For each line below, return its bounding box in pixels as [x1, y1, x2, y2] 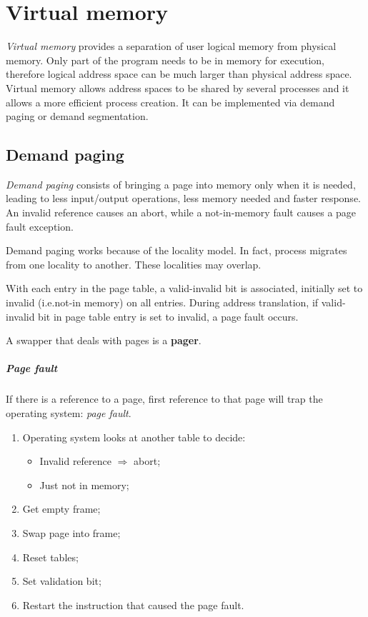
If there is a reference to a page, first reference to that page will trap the [6, 391, 323, 406]
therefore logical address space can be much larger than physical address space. [6, 66, 352, 81]
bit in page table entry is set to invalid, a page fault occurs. [38, 308, 299, 323]
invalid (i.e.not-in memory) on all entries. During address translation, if [6, 295, 319, 310]
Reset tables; [22, 549, 79, 564]
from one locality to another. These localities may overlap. [6, 256, 262, 271]
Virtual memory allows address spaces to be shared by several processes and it [6, 80, 349, 95]
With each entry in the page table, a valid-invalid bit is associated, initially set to [6, 281, 363, 296]
